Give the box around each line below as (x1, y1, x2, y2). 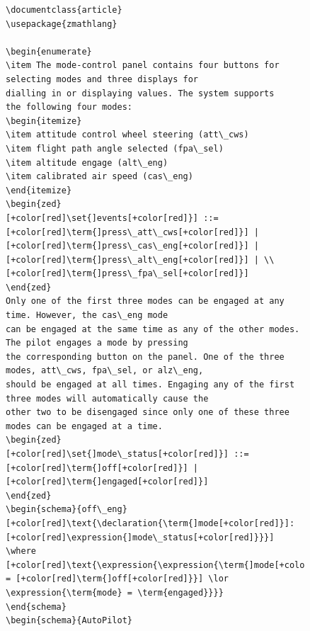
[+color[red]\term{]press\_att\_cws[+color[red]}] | (6, 227, 259, 237)
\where (6, 546, 36, 557)
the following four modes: (6, 102, 132, 113)
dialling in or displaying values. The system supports (6, 88, 275, 98)
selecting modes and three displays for (6, 74, 199, 84)
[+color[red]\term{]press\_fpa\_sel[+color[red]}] (6, 268, 249, 279)
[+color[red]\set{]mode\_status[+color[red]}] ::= (6, 449, 249, 459)
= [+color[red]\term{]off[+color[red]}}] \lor (6, 574, 229, 584)
